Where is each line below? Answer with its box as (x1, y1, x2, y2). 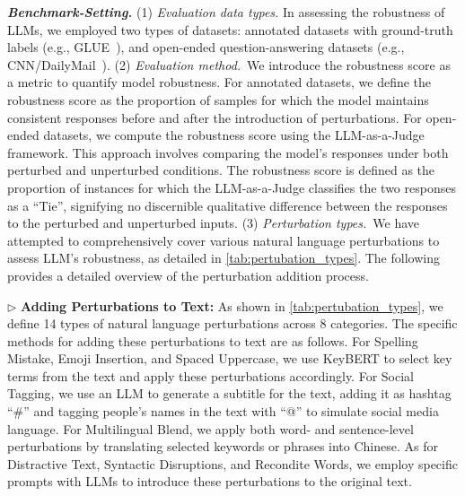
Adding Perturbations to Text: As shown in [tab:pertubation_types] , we (21, 296, 443, 315)
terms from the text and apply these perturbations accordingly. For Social (7, 366, 414, 385)
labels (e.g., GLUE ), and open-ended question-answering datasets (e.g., (7, 38, 405, 57)
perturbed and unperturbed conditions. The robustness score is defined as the (7, 161, 435, 179)
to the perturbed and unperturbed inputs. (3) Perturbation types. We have (7, 213, 420, 232)
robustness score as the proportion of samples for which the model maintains (7, 90, 429, 109)
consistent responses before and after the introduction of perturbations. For (7, 108, 422, 126)
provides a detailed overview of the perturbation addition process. (7, 265, 369, 284)
